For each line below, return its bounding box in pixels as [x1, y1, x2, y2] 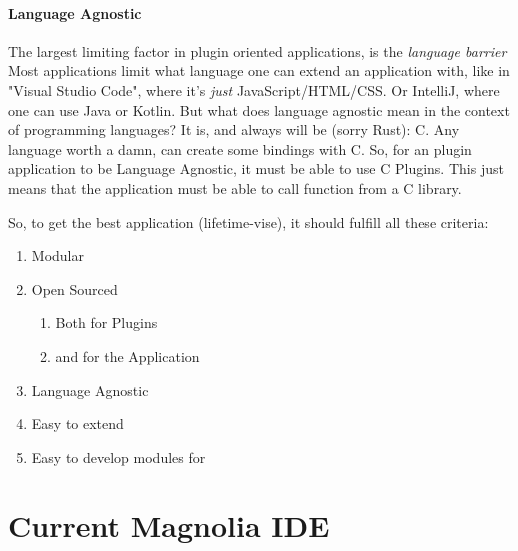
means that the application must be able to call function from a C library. [8, 177, 462, 198]
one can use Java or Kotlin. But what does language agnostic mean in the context [8, 99, 510, 120]
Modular [31, 245, 84, 266]
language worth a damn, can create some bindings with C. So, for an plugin [8, 138, 472, 159]
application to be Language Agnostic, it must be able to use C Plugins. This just [8, 158, 504, 179]
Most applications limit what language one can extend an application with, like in [8, 60, 510, 81]
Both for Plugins [55, 312, 158, 333]
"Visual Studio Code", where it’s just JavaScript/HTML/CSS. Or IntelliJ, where [8, 79, 500, 100]
